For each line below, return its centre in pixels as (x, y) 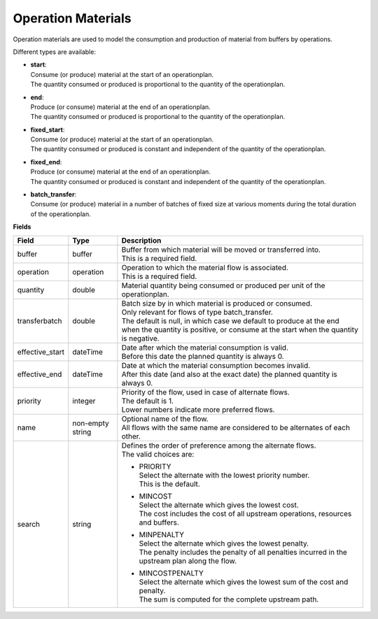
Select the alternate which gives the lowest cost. (219, 505)
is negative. (141, 338)
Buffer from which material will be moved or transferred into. (221, 250)
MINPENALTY (162, 534)
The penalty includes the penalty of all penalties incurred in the (243, 552)
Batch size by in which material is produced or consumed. (217, 303)
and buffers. (159, 522)
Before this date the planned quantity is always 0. (203, 356)
